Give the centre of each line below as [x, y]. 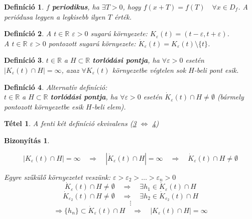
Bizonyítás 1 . [27, 140]
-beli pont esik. [216, 70]
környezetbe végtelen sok [149, 70]
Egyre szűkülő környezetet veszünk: [57, 177]
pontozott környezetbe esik [44, 106]
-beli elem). [109, 106]
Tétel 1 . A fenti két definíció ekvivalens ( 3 [70, 123]
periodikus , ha [76, 7]
